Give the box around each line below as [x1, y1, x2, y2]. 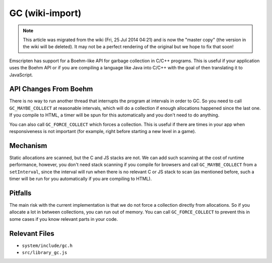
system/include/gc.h [22, 242, 73, 248]
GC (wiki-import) [9, 8, 82, 19]
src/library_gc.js [22, 250, 67, 255]
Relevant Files [9, 229, 55, 238]
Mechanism [9, 141, 47, 150]
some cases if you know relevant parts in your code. [9, 216, 118, 222]
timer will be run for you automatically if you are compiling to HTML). [9, 176, 152, 182]
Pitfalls [9, 189, 32, 197]
